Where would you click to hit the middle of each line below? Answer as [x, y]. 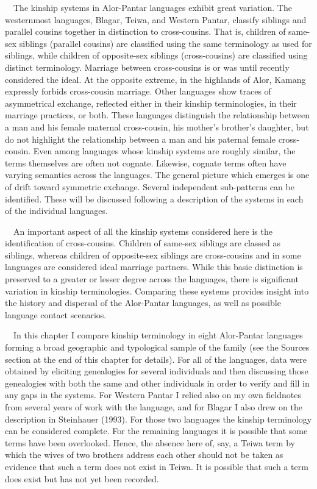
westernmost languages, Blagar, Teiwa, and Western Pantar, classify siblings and [156, 19]
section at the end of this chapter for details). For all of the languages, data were [156, 359]
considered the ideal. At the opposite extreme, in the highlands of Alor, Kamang [155, 79]
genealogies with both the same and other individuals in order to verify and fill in [157, 383]
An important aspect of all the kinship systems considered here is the [143, 231]
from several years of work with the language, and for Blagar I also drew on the [154, 407]
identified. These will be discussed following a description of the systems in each [154, 198]
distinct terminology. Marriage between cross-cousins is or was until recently [147, 67]
